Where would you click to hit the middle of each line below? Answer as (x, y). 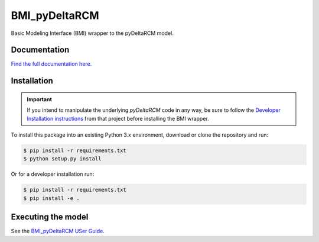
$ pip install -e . (51, 198)
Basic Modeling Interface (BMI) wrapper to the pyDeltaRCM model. (92, 33)
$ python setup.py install (62, 159)
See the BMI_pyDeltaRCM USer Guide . (58, 231)
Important (40, 99)
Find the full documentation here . (51, 64)
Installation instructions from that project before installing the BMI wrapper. (118, 118)
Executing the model (50, 217)
